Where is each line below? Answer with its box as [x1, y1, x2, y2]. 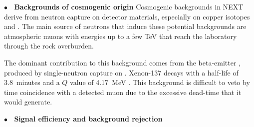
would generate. [4, 96, 52, 107]
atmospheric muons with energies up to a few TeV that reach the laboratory [4, 30, 237, 41]
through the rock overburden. [4, 40, 94, 51]
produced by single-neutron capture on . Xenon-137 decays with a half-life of [4, 67, 239, 77]
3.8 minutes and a [4, 77, 60, 87]
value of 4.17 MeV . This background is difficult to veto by [70, 77, 250, 87]
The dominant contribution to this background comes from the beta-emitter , [4, 57, 241, 67]
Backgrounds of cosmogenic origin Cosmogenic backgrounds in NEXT [14, 1, 244, 11]
